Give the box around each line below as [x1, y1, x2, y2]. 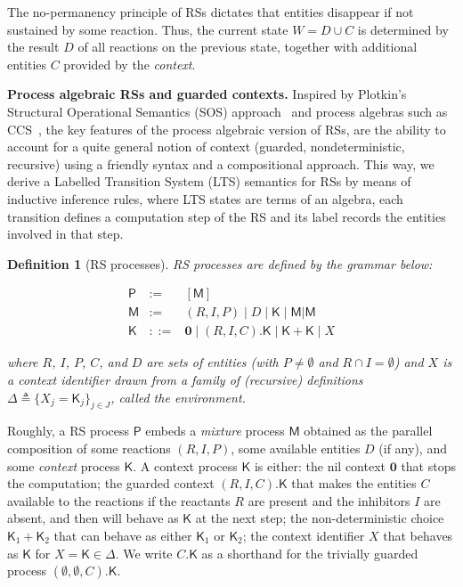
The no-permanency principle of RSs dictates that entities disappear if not [7, 3, 414, 20]
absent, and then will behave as [7, 509, 179, 527]
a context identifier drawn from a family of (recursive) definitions [7, 371, 363, 388]
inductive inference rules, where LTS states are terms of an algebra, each [7, 189, 403, 208]
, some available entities [231, 438, 361, 457]
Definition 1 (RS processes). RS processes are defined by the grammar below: [7, 254, 433, 273]
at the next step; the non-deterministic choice [195, 509, 444, 527]
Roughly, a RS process [7, 421, 130, 440]
